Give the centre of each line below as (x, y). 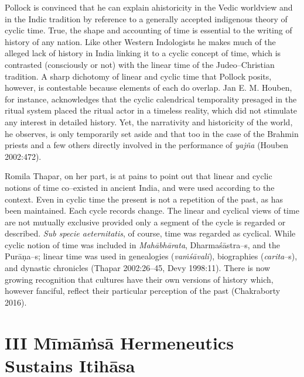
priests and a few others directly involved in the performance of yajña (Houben (147, 145)
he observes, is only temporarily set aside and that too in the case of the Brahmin (152, 133)
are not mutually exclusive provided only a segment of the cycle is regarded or (145, 222)
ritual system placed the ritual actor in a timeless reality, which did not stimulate (151, 110)
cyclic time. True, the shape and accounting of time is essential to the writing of (148, 30)
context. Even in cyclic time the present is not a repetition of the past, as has (144, 199)
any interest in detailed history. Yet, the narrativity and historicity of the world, (149, 121)
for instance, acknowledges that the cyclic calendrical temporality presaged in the (151, 99)
